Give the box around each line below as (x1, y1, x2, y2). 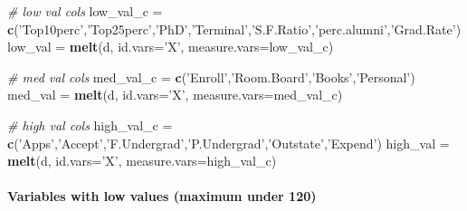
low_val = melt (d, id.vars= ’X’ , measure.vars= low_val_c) (7, 37, 334, 56)
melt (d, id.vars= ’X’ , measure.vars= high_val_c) (7, 151, 277, 170)
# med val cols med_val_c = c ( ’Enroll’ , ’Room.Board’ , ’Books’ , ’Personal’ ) (7, 67, 415, 86)
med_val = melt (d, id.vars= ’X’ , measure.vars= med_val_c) (7, 85, 343, 104)
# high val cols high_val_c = (7, 115, 173, 134)
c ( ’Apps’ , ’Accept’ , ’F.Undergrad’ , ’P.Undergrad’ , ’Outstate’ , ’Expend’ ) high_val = (7, 133, 450, 152)
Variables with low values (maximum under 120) (7, 187, 317, 206)
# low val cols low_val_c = (7, 2, 163, 20)
